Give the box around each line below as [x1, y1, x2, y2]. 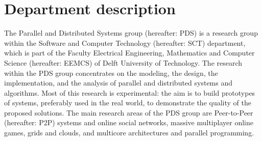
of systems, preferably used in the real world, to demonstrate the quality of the [4, 97, 251, 108]
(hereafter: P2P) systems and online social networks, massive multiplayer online [4, 117, 253, 128]
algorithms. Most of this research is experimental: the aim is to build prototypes [4, 87, 255, 98]
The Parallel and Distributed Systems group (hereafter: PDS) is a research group [4, 27, 258, 38]
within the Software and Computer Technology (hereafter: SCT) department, [4, 37, 246, 48]
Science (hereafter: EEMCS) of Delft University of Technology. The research [4, 57, 243, 68]
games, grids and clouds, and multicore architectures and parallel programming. [4, 127, 254, 138]
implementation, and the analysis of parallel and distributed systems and [4, 77, 233, 88]
